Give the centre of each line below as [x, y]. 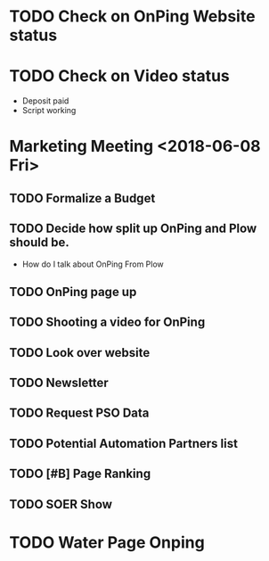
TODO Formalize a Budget [82, 198]
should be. [39, 243]
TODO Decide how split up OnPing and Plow [133, 229]
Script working [49, 111]
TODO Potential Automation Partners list [124, 443]
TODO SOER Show [61, 504]
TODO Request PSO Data [79, 413]
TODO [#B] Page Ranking [80, 474]
